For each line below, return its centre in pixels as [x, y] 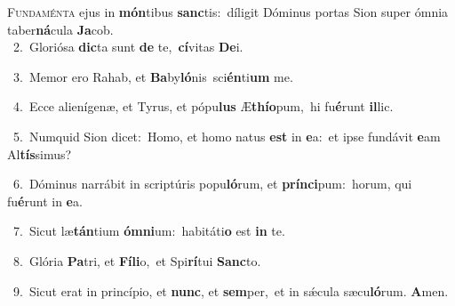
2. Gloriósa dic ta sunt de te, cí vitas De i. [128, 47]
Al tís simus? [40, 153]
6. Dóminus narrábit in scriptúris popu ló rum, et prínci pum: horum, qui [212, 184]
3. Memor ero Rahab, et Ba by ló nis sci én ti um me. [153, 76]
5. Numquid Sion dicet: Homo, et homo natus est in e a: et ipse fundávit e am [227, 136]
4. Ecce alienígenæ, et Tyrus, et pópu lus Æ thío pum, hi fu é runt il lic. [203, 106]
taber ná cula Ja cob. [60, 29]
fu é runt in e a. [45, 201]
